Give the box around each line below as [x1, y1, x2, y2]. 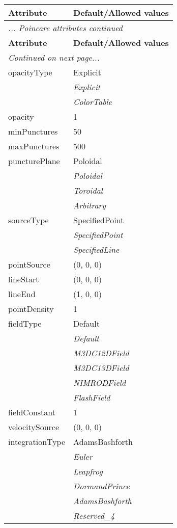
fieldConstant [8, 406, 55, 418]
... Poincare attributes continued [8, 22, 123, 34]
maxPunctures [8, 140, 60, 152]
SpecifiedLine [73, 244, 120, 255]
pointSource [8, 258, 50, 270]
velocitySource [8, 421, 60, 433]
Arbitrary [73, 199, 106, 211]
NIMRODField [73, 377, 126, 388]
